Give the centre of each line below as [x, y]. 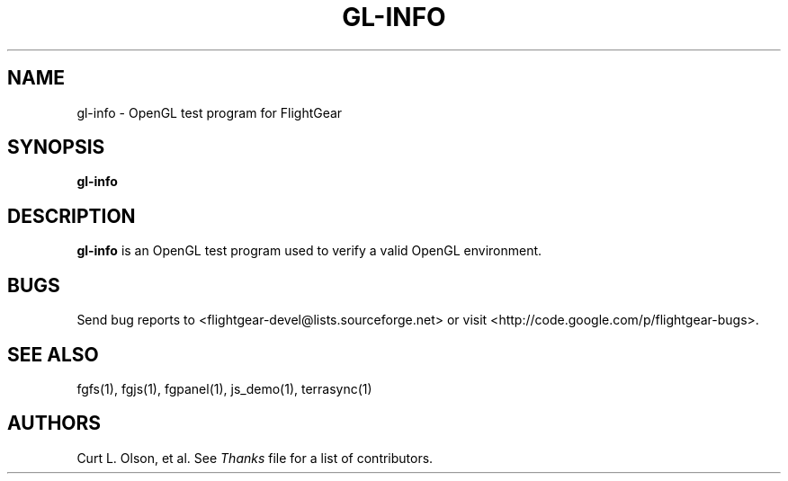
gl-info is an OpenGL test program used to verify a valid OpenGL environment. [309, 251]
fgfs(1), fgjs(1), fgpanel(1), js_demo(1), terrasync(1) [224, 388]
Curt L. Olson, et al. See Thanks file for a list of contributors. [255, 458]
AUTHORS [54, 423]
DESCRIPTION [72, 216]
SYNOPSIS [56, 147]
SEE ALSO [53, 354]
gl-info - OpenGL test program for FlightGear [210, 112]
